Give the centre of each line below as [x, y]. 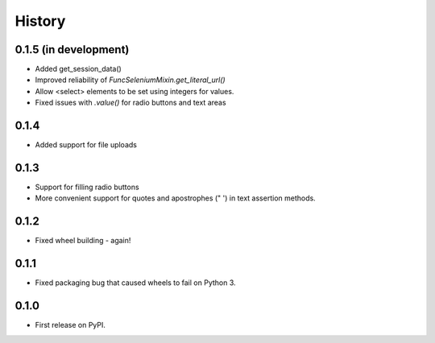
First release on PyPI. [70, 325]
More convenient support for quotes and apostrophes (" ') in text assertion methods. [175, 198]
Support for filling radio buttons [87, 187]
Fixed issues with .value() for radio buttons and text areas [130, 103]
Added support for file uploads [86, 145]
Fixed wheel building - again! [83, 241]
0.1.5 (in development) [72, 50]
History [40, 21]
